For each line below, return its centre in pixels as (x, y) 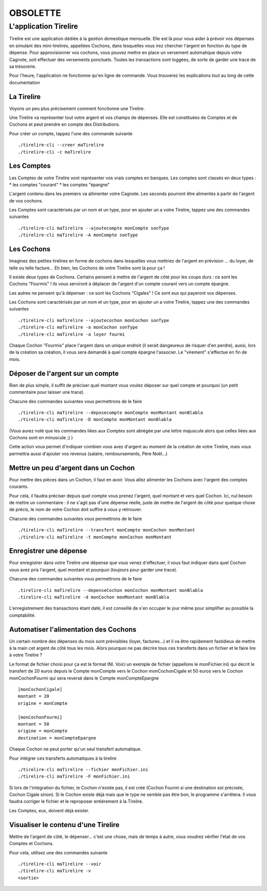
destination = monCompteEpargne (57, 738)
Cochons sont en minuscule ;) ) (41, 438)
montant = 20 (34, 696)
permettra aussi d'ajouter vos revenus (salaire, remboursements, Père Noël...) (88, 454)
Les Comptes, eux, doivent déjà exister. (49, 810)
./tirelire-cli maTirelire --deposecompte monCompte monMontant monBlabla (111, 413)
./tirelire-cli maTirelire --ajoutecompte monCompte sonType (93, 228)
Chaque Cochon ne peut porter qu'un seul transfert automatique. (75, 749)
